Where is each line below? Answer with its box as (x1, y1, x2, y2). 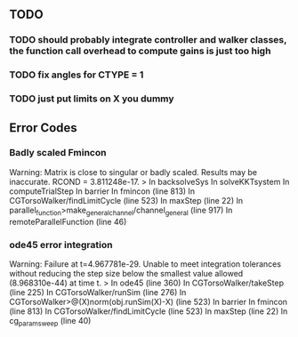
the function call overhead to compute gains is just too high (9, 44, 271, 57)
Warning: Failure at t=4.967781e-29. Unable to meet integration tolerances (9, 258, 282, 269)
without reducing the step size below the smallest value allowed (9, 268, 244, 278)
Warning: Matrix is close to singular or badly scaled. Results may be (9, 166, 258, 177)
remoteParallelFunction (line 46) (9, 216, 127, 227)
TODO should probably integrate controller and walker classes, (9, 34, 287, 46)
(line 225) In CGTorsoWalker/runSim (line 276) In (9, 286, 187, 297)
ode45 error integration (9, 238, 113, 251)
